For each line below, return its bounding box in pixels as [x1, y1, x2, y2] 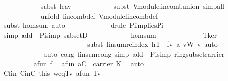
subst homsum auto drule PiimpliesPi [3, 20, 163, 30]
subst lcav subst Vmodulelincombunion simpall [40, 1, 224, 11]
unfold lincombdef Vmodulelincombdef [40, 10, 158, 20]
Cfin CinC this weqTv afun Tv [3, 68, 101, 78]
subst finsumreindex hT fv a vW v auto [87, 39, 218, 49]
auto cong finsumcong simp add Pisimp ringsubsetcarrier [44, 48, 225, 59]
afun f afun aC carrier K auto [33, 58, 144, 68]
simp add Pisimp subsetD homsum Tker [3, 29, 217, 40]
